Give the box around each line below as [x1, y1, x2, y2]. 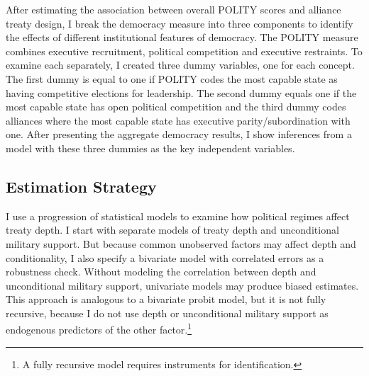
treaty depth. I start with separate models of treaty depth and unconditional [6, 222, 339, 237]
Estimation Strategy [6, 175, 157, 197]
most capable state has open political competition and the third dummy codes [6, 99, 346, 114]
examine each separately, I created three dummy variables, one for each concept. [6, 57, 355, 72]
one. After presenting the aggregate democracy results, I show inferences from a [6, 127, 352, 142]
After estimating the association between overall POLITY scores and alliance [6, 2, 341, 16]
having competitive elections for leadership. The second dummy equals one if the [6, 85, 357, 100]
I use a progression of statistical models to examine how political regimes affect [6, 208, 350, 223]
